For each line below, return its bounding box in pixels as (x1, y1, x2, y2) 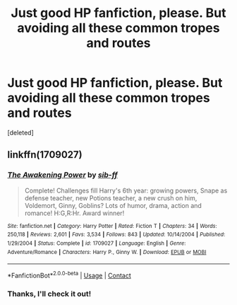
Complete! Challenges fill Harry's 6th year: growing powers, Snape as (24, 186, 228, 195)
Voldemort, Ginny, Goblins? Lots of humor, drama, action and (24, 201, 202, 209)
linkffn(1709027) (7, 149, 83, 161)
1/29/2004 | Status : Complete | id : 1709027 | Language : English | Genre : (7, 239, 186, 247)
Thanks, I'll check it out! (7, 289, 92, 299)
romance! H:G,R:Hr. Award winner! (24, 209, 125, 217)
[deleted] (7, 128, 34, 137)
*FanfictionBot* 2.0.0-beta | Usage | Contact (7, 270, 132, 280)
